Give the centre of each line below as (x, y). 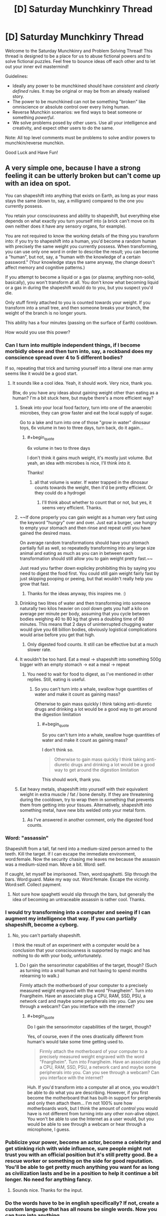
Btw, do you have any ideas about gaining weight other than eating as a (85, 393)
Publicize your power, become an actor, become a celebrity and (83, 1142)
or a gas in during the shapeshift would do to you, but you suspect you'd (79, 287)
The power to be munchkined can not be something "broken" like (79, 101)
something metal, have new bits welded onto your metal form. (83, 810)
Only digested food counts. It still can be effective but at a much (92, 644)
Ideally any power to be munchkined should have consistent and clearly (86, 86)
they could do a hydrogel (60, 492)
